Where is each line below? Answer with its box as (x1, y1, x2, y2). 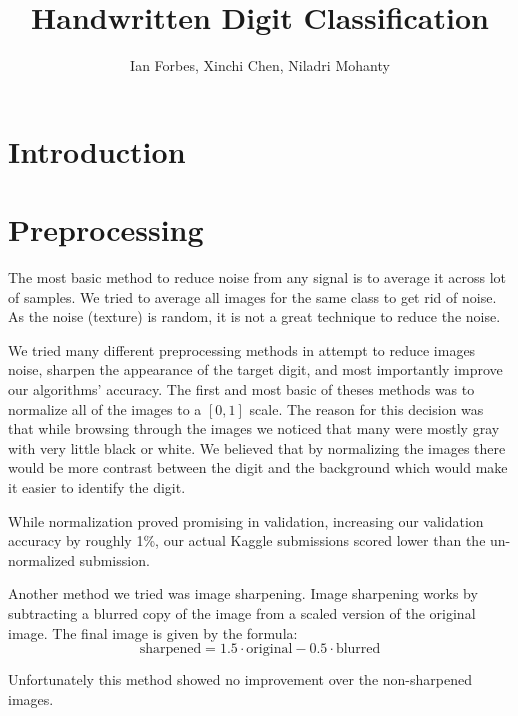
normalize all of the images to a (8, 398, 202, 419)
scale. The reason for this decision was (249, 398, 484, 419)
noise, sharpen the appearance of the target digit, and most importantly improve (8, 359, 503, 380)
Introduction (8, 130, 186, 171)
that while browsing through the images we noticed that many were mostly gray (8, 418, 500, 439)
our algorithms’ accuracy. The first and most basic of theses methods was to (8, 379, 475, 399)
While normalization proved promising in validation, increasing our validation (8, 510, 484, 531)
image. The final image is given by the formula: (8, 622, 298, 643)
